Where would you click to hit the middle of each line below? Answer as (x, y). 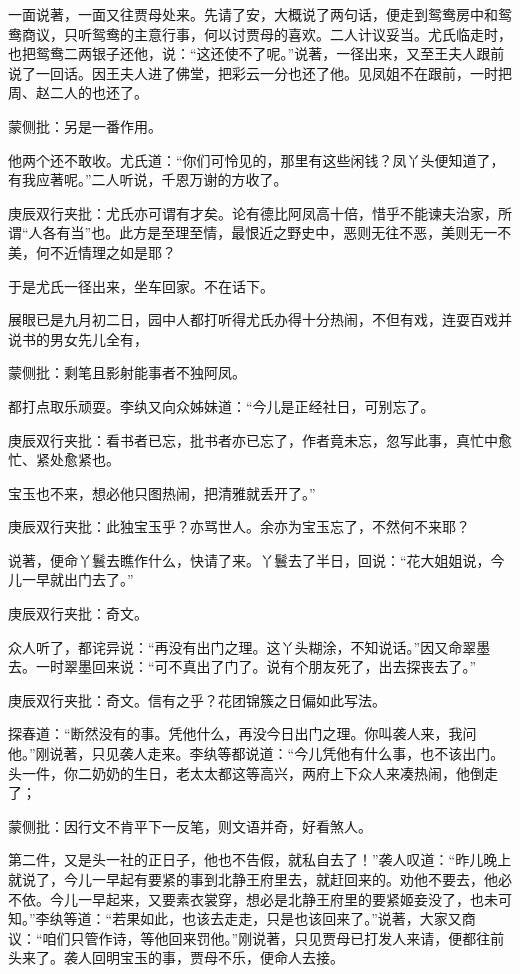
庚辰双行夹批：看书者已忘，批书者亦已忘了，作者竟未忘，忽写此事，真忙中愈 (260, 439)
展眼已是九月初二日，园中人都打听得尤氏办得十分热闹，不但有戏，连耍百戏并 (260, 319)
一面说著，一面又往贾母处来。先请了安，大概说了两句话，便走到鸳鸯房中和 (253, 14)
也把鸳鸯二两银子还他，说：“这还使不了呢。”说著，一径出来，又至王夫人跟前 (256, 53)
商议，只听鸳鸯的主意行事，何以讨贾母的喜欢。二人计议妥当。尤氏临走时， (266, 33)
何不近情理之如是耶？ (105, 251)
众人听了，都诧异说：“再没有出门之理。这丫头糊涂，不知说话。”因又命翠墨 (249, 646)
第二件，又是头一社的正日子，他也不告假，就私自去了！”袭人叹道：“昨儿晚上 (260, 859)
